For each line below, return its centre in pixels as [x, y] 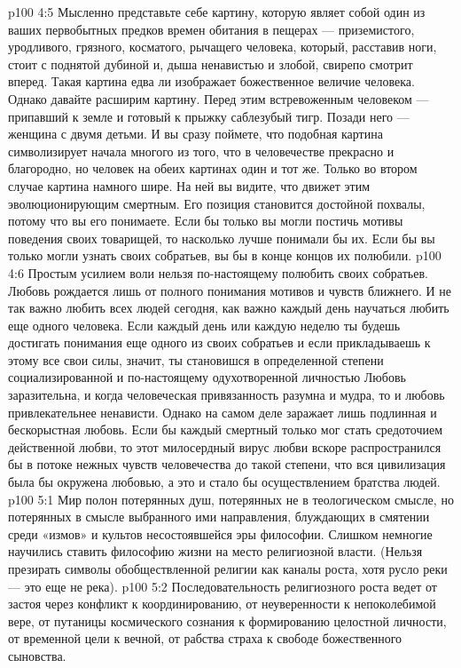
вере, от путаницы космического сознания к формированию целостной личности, [227, 620]
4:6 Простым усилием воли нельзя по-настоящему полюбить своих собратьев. [218, 272]
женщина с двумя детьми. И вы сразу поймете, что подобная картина [195, 134]
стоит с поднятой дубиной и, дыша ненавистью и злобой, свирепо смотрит [211, 64]
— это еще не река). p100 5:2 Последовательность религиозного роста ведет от [223, 586]
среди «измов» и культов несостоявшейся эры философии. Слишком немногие [220, 533]
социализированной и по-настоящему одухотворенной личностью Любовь [207, 377]
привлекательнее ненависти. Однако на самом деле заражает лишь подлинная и [223, 412]
